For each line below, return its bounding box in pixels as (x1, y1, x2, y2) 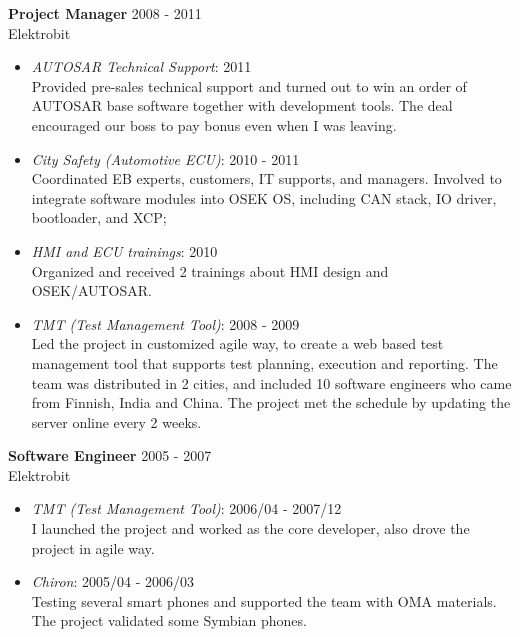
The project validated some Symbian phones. (31, 610, 307, 631)
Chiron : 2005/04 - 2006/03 (31, 571, 195, 592)
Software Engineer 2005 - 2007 (8, 445, 212, 466)
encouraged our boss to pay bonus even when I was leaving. (31, 114, 397, 135)
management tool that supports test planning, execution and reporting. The (31, 352, 498, 373)
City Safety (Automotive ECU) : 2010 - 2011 (31, 148, 300, 169)
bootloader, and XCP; (31, 207, 167, 228)
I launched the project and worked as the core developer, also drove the (31, 518, 470, 539)
